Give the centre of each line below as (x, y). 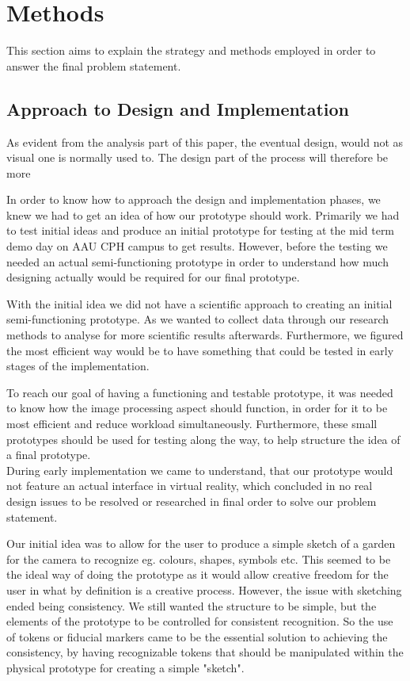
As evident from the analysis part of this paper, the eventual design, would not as (205, 142)
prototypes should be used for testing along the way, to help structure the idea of (203, 439)
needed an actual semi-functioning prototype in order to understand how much (197, 261)
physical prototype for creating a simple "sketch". (125, 667)
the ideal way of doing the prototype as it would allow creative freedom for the (197, 574)
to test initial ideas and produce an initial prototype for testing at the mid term (201, 230)
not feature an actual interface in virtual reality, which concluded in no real (190, 486)
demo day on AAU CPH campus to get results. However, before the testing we (197, 246)
